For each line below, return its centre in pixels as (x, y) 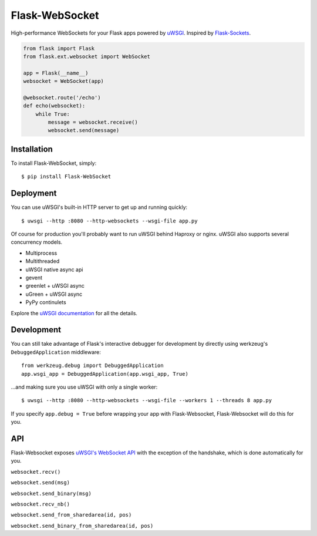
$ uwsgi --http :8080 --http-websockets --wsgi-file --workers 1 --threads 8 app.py (147, 400)
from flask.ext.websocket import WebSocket (87, 56)
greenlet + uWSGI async (55, 286)
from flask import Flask (59, 48)
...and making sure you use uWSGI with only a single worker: (84, 387)
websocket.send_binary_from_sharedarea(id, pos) (82, 526)
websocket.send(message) (84, 130)
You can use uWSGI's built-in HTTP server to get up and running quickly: (99, 207)
